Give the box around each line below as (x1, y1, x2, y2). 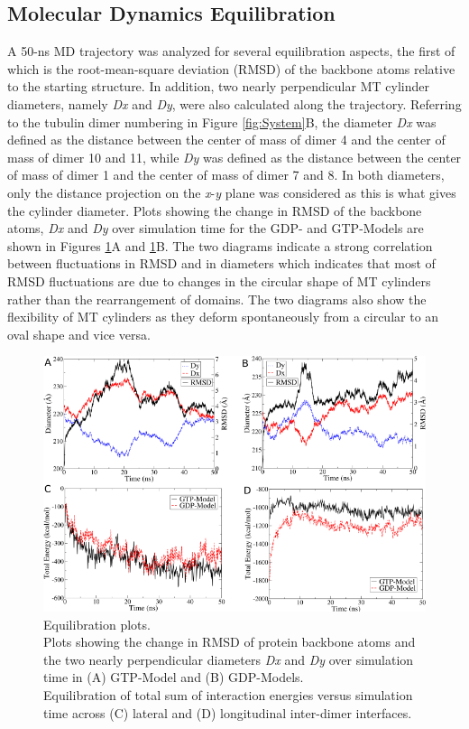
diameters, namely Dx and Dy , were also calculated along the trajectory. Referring (7, 94, 462, 113)
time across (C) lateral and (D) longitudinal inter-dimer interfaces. (43, 703, 412, 722)
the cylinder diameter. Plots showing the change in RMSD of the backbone (7, 201, 422, 220)
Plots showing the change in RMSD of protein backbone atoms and (43, 632, 416, 651)
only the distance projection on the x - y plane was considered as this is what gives (7, 182, 456, 201)
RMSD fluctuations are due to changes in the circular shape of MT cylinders (7, 271, 431, 290)
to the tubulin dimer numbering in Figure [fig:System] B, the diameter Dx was (7, 112, 437, 131)
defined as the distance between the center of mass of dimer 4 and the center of (7, 130, 446, 149)
